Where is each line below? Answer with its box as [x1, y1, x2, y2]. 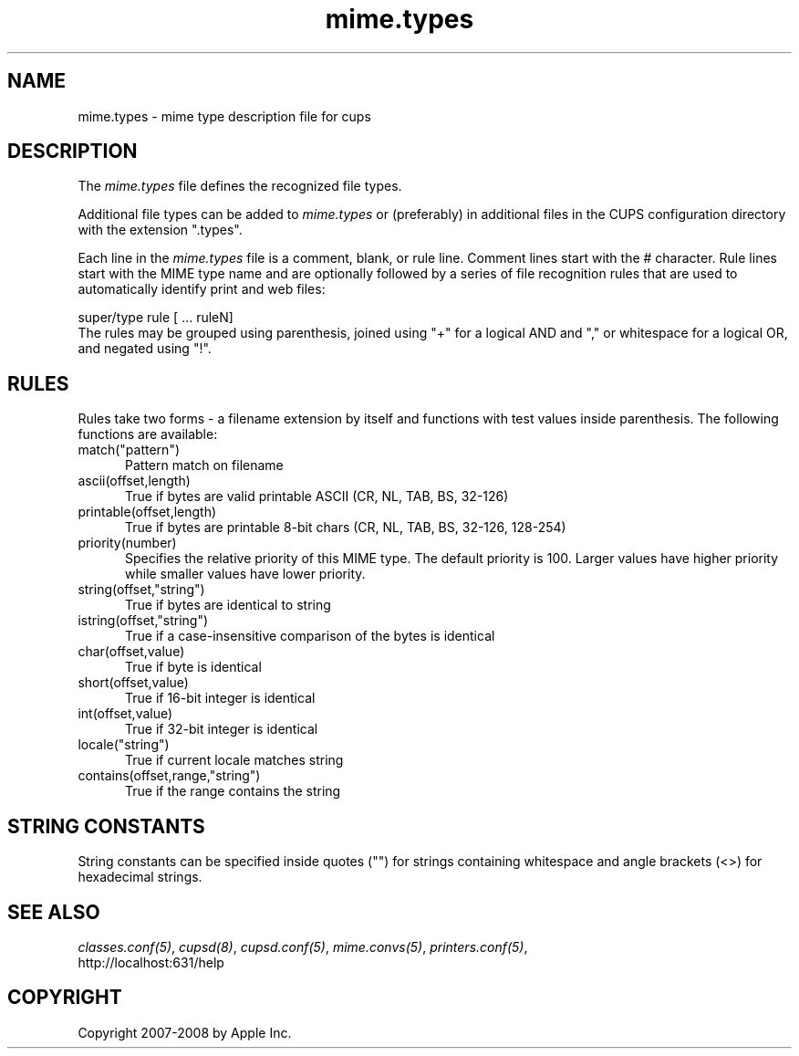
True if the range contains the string [125, 783, 341, 800]
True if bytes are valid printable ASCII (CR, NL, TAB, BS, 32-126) [125, 488, 509, 505]
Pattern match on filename [125, 457, 284, 474]
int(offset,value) [78, 706, 173, 722]
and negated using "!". [78, 340, 212, 357]
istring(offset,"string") [78, 612, 209, 629]
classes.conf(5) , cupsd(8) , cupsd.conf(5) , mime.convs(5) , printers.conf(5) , [78, 938, 528, 955]
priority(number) [78, 535, 177, 551]
